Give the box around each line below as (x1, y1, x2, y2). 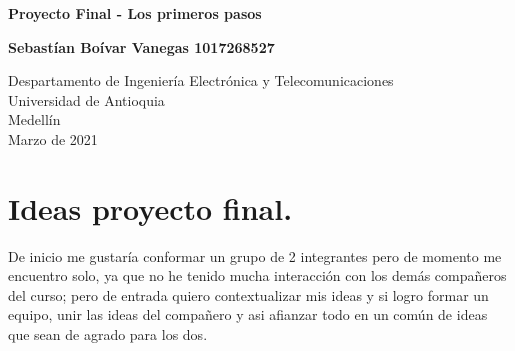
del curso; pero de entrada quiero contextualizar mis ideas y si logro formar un (8, 284, 489, 305)
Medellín (8, 109, 61, 130)
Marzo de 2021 (8, 128, 98, 149)
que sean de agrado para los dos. (8, 324, 208, 345)
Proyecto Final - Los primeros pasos (8, 3, 262, 23)
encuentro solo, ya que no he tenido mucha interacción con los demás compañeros (8, 265, 507, 286)
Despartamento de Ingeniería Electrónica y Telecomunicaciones (8, 70, 394, 91)
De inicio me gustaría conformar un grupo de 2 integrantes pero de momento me (8, 245, 502, 266)
